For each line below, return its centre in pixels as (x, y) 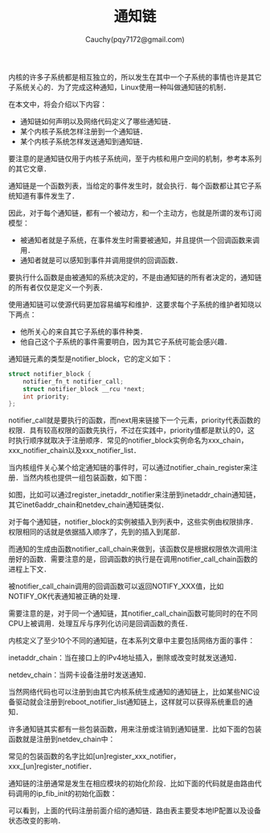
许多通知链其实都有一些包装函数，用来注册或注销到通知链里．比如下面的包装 (135, 729)
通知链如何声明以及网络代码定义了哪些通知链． (97, 121)
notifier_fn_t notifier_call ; (74, 381)
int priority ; (46, 396)
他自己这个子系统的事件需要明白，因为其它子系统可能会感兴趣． (125, 341)
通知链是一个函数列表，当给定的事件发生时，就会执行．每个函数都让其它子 (131, 185)
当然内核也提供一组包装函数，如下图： (86, 478)
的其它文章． (29, 168)
